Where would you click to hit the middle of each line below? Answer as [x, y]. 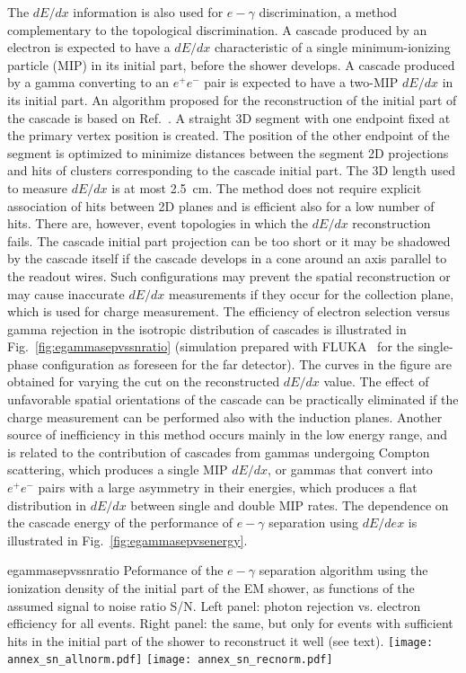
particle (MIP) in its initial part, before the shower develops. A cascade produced [231, 64]
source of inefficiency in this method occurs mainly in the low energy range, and [227, 434]
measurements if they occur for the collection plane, [312, 293]
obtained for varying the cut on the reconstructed [144, 381]
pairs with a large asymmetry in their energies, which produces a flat [228, 487]
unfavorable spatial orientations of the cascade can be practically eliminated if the [233, 399]
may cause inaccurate [66, 293]
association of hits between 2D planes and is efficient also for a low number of [221, 205]
